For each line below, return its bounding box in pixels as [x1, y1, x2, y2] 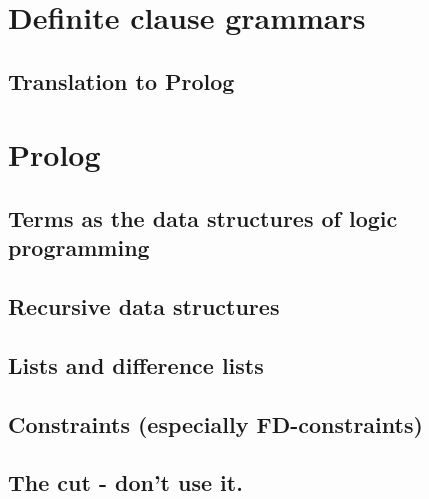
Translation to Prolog [8, 65, 235, 96]
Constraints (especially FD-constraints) [8, 408, 423, 439]
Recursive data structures [8, 291, 280, 322]
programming [8, 232, 150, 263]
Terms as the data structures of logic [8, 202, 398, 233]
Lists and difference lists [8, 349, 264, 380]
